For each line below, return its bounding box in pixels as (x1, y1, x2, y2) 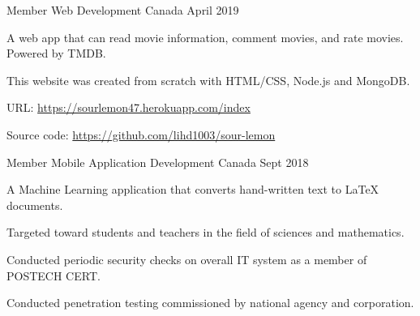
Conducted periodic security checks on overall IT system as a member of (6, 250, 367, 267)
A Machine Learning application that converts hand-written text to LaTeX (6, 181, 379, 198)
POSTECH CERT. (6, 267, 101, 284)
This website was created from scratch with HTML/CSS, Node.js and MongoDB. (6, 71, 410, 88)
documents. (6, 196, 63, 213)
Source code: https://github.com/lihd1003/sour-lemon (6, 126, 276, 143)
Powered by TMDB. (6, 45, 106, 62)
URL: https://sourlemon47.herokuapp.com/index (6, 99, 251, 116)
